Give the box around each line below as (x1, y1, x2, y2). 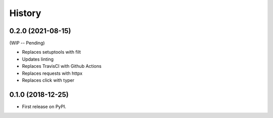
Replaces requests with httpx (22, 70, 83, 76)
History (9, 8, 41, 19)
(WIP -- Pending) (9, 40, 45, 46)
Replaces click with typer (22, 77, 75, 83)
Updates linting (22, 56, 54, 62)
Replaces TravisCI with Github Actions (22, 63, 102, 69)
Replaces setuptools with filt (22, 49, 81, 55)
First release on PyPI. (22, 103, 67, 109)
